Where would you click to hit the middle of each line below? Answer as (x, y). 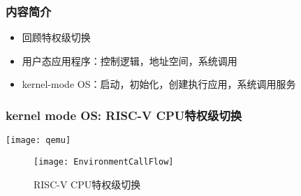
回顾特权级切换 (56, 37)
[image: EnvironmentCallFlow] (104, 161)
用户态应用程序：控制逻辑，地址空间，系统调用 (130, 60)
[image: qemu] (38, 141)
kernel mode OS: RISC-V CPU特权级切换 (124, 115)
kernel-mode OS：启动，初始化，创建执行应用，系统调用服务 (159, 84)
